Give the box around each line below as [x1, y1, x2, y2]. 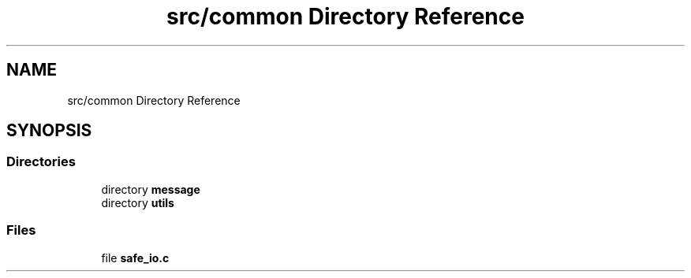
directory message [101, 182, 200, 196]
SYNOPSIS [6, 120, 92, 141]
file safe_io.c [101, 250, 170, 265]
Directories [6, 154, 76, 170]
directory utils [101, 195, 174, 209]
